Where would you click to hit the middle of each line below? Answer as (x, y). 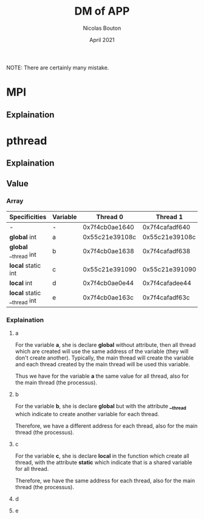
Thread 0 (110, 217)
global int (23, 237)
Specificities (28, 217)
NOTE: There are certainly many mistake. (58, 68)
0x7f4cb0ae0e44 (108, 283)
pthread (27, 141)
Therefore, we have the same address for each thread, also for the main (105, 481)
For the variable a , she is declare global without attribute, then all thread (105, 345)
